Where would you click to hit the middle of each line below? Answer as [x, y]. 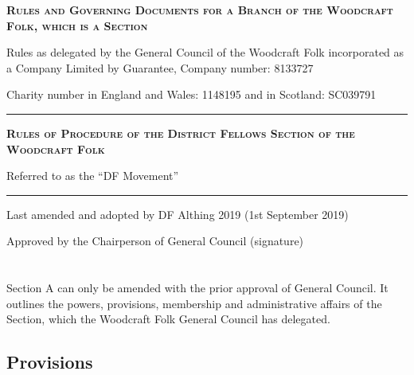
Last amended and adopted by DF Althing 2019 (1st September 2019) [178, 214]
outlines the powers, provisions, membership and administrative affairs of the [194, 303]
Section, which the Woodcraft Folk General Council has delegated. [168, 319]
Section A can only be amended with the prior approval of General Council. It [197, 288]
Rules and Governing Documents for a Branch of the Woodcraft [200, 10]
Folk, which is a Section [77, 25]
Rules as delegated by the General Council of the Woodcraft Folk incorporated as [205, 52]
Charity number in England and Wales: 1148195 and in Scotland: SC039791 [191, 94]
